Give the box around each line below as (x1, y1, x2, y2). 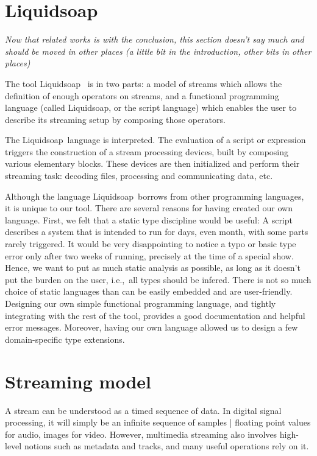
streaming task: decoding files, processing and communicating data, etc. (5, 169, 273, 182)
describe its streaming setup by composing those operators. (5, 113, 226, 125)
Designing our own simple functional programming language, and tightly (5, 297, 276, 309)
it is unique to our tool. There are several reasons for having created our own (5, 202, 293, 214)
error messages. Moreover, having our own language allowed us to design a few (5, 321, 298, 334)
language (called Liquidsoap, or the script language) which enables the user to (5, 101, 297, 114)
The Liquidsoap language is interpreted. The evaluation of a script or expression (5, 133, 306, 146)
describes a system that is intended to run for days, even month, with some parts (5, 225, 308, 238)
